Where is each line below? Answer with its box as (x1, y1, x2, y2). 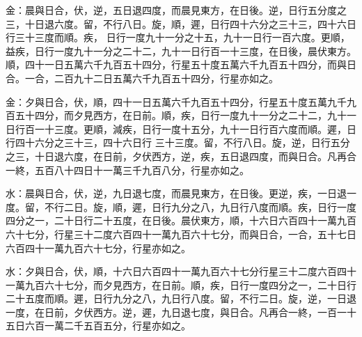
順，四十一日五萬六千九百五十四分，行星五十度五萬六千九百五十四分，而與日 (6, 57, 356, 72)
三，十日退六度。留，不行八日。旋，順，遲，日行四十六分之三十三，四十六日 (6, 16, 356, 31)
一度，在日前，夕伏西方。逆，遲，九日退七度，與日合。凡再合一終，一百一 (6, 304, 347, 319)
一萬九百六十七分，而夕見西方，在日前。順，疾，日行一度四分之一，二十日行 (6, 277, 356, 292)
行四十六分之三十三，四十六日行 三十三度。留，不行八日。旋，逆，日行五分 (6, 135, 350, 150)
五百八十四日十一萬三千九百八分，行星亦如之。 (34, 162, 249, 177)
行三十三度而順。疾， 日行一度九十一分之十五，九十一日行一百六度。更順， (6, 30, 350, 45)
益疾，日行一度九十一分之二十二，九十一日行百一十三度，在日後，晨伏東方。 (6, 43, 356, 58)
